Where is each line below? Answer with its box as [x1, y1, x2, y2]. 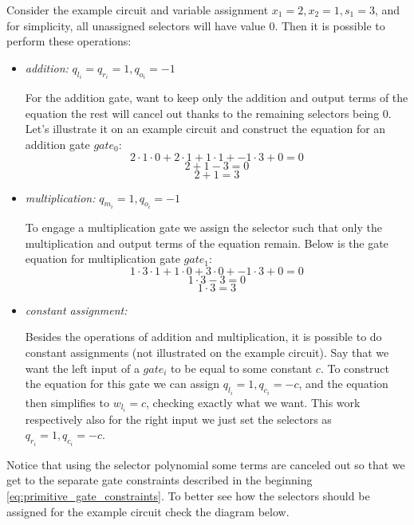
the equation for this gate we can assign [25, 375, 220, 392]
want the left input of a [25, 359, 140, 376]
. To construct [320, 359, 389, 376]
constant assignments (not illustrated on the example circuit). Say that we [25, 344, 389, 360]
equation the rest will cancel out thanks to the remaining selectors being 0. [25, 104, 392, 121]
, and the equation [298, 375, 388, 392]
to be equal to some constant [171, 359, 313, 376]
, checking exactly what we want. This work [146, 394, 361, 410]
